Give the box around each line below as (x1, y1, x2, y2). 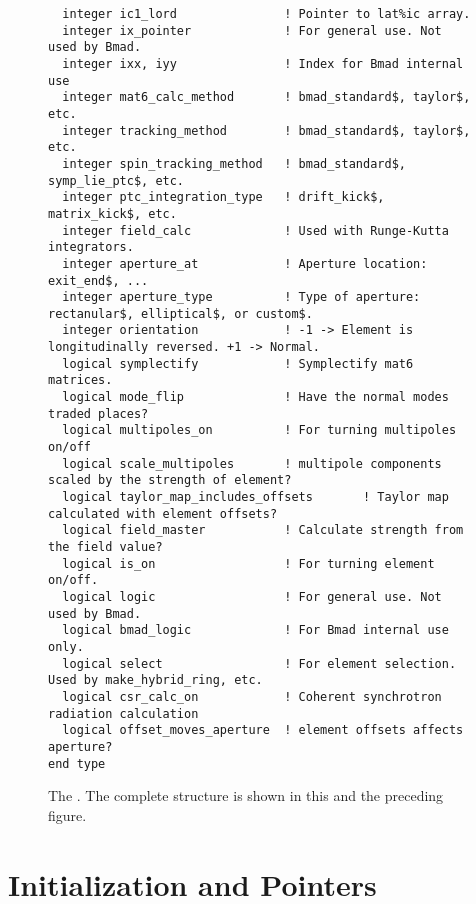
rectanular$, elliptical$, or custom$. (48, 306, 313, 321)
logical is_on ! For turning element (62, 556, 435, 571)
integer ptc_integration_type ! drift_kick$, (62, 190, 385, 205)
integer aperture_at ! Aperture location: (62, 256, 428, 271)
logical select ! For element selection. (62, 656, 457, 671)
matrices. (48, 373, 113, 388)
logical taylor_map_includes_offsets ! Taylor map (62, 490, 449, 505)
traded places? (48, 406, 149, 421)
